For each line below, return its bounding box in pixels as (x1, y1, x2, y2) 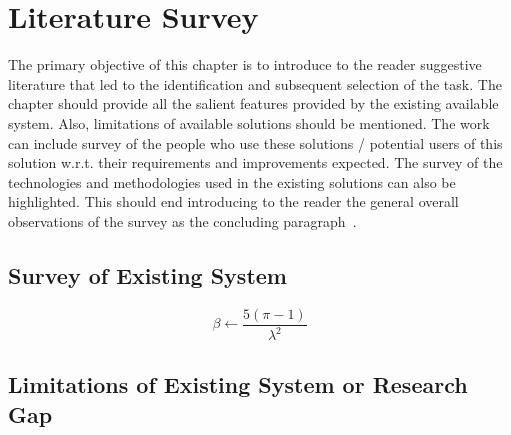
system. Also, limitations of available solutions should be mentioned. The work (8, 112, 490, 133)
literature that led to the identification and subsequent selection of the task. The (8, 73, 502, 94)
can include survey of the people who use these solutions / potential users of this (8, 132, 503, 153)
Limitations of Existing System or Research (8, 369, 468, 400)
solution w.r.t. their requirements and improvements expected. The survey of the (8, 152, 503, 173)
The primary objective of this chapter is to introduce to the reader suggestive (8, 54, 482, 75)
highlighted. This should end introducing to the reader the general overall (8, 191, 459, 212)
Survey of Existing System (8, 259, 287, 290)
